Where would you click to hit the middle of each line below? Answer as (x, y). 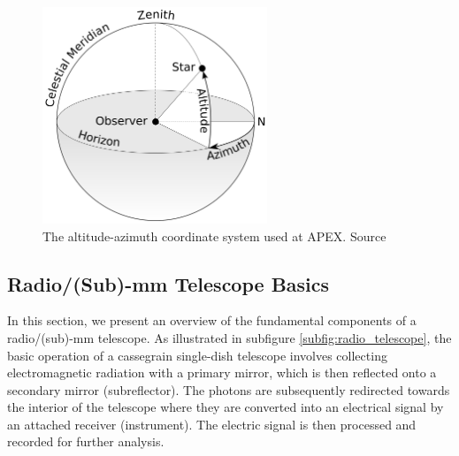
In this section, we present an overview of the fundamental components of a (212, 320)
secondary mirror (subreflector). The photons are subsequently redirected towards (229, 389)
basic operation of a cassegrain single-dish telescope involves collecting (197, 355)
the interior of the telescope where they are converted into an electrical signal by (226, 407)
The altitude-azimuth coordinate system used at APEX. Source (214, 236)
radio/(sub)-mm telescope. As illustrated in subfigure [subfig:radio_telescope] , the (229, 337)
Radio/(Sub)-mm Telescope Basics (168, 283)
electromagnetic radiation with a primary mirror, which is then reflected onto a (222, 372)
